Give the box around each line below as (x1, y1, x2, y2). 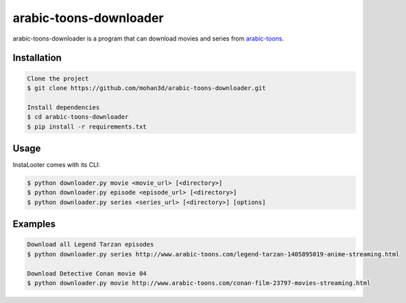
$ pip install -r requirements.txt (27, 122, 147, 131)
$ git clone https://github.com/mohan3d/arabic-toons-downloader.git (27, 84, 266, 92)
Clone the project (27, 74, 89, 82)
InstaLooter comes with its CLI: (12, 161, 101, 168)
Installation (12, 52, 62, 64)
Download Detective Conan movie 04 (27, 269, 147, 278)
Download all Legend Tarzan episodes (27, 240, 154, 249)
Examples (12, 218, 56, 230)
